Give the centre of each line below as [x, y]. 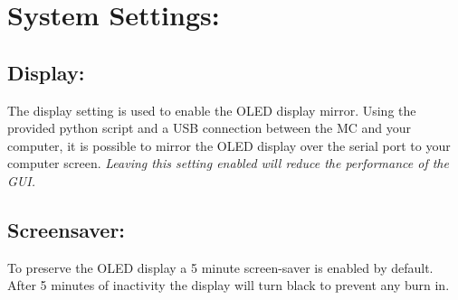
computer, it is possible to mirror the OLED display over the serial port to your [229, 145]
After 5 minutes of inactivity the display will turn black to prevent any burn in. [229, 285]
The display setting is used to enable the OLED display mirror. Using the [212, 110]
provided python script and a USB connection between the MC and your [210, 128]
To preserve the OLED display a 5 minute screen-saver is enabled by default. [220, 267]
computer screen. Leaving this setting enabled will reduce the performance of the [228, 163]
